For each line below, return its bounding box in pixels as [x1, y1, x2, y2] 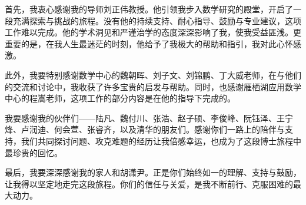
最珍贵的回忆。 [5, 146, 62, 158]
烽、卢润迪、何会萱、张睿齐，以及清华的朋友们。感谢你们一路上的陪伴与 [5, 123, 285, 135]
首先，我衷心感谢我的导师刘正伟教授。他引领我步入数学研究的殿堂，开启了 [5, 3, 293, 15]
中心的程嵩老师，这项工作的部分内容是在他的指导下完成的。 [5, 92, 235, 104]
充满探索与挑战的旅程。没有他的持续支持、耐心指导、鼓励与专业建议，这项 [12, 14, 301, 27]
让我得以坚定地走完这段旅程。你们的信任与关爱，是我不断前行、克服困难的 [5, 177, 293, 190]
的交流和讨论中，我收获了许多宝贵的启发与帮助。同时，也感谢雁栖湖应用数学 [5, 80, 301, 92]
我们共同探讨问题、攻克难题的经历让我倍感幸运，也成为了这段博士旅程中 [21, 134, 301, 147]
